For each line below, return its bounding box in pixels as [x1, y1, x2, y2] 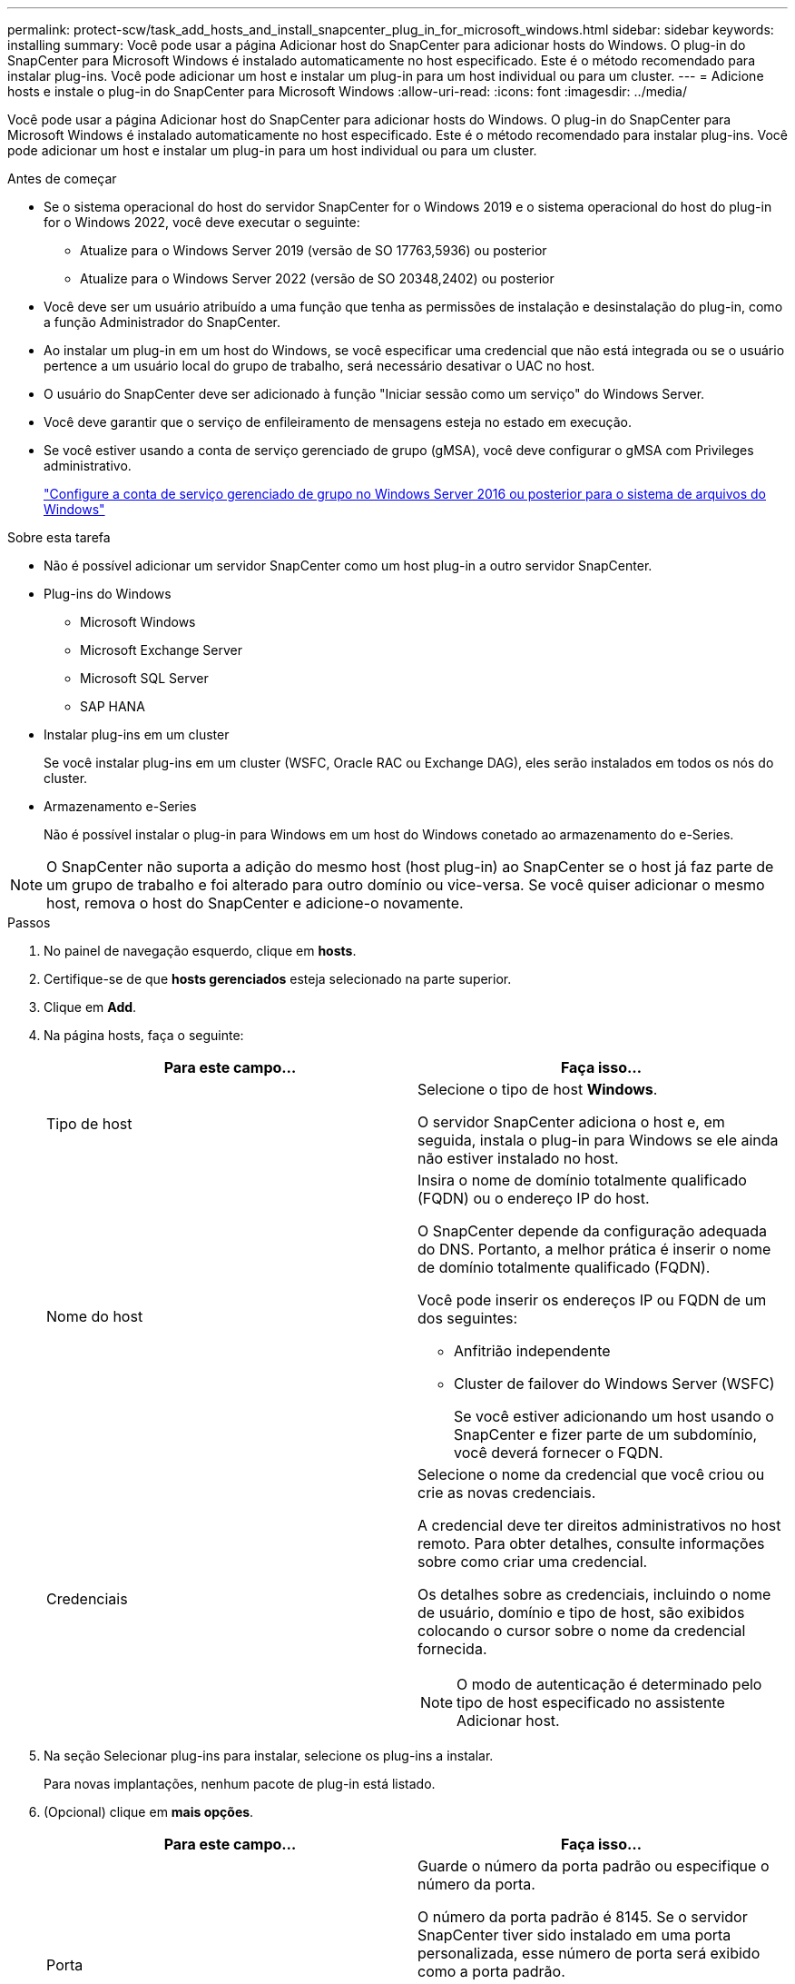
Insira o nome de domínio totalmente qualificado [417, 1171, 747, 1189]
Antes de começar [7, 171, 117, 186]
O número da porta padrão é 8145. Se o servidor [417, 1908, 748, 1926]
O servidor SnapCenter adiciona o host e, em [417, 1113, 725, 1131]
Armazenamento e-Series [44, 799, 197, 814]
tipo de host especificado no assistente [456, 1693, 725, 1711]
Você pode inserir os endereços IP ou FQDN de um [417, 1291, 767, 1309]
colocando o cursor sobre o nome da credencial [417, 1622, 746, 1640]
